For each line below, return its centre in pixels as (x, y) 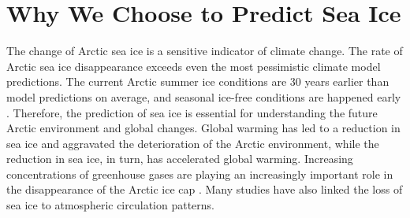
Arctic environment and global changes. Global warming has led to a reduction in (203, 128)
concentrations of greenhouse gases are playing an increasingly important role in (200, 174)
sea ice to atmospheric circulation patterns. (110, 205)
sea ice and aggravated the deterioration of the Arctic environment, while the (193, 143)
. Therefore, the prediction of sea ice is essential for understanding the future (192, 112)
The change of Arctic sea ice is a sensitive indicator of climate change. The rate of (205, 51)
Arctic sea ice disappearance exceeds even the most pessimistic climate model (194, 66)
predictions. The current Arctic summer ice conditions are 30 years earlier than (198, 81)
